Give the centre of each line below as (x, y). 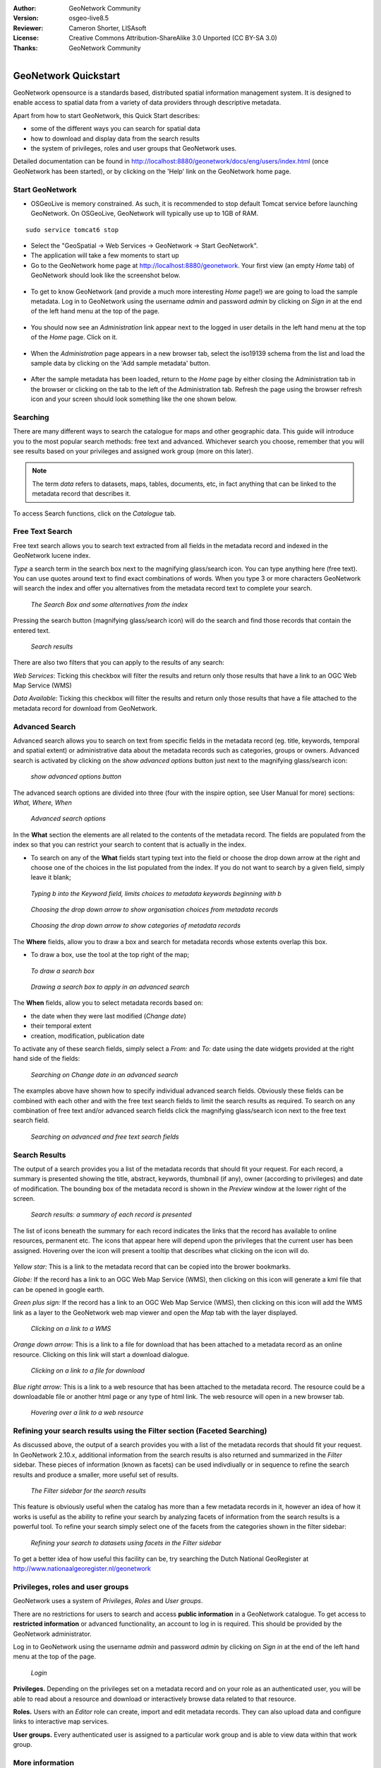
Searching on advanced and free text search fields (105, 1136)
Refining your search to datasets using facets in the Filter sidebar (126, 1542)
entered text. (32, 630)
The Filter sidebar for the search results (88, 1491)
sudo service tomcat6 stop (72, 229)
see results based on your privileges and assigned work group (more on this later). (133, 451)
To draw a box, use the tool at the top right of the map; (110, 955)
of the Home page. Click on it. (74, 337)
